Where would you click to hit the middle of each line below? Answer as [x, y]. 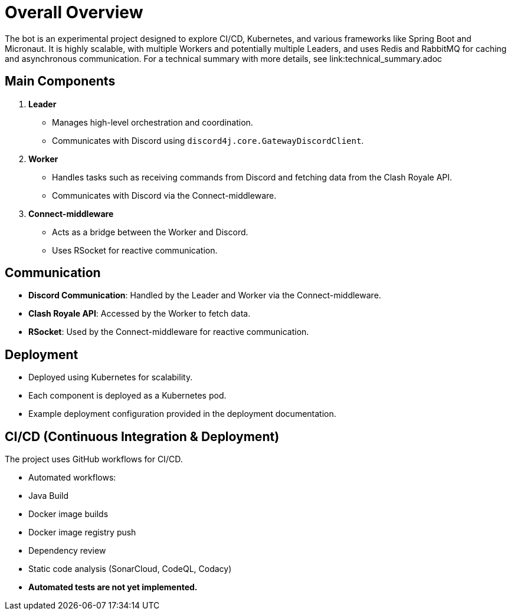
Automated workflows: [72, 478]
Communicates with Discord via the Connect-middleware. [164, 195]
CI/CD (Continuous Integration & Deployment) [142, 436]
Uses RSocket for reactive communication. [135, 250]
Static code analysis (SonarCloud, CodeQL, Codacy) [130, 569]
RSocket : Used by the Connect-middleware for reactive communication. [169, 332]
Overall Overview [74, 12]
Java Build [49, 496]
